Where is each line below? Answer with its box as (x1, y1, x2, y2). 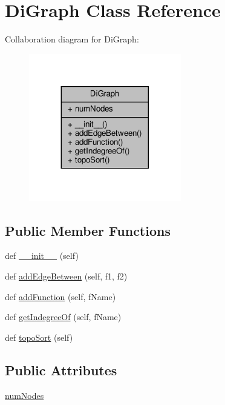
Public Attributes (5, 360, 117, 379)
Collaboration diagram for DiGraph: (5, 33, 139, 45)
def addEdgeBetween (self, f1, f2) (5, 270, 128, 283)
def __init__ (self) (5, 249, 79, 262)
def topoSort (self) (5, 330, 73, 343)
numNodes (5, 389, 44, 401)
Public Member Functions (5, 221, 171, 239)
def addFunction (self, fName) (5, 290, 116, 303)
